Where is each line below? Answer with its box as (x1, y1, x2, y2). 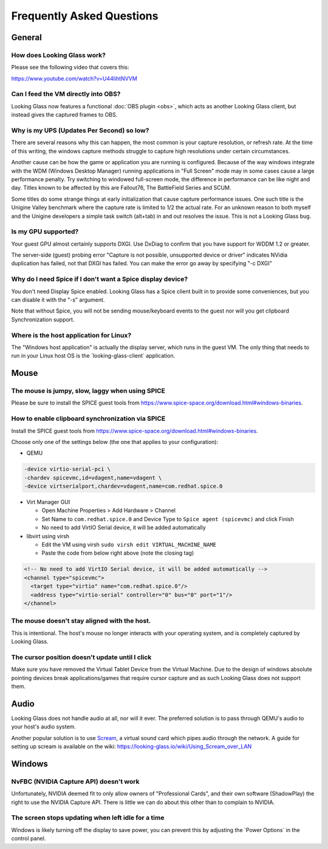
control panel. (11, 835, 46, 842)
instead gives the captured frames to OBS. (11, 111, 118, 119)
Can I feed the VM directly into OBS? (11, 90, 121, 99)
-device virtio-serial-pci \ (24, 466, 111, 473)
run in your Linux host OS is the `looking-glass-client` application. (11, 352, 176, 359)
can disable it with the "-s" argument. (11, 296, 105, 303)
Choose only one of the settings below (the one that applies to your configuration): (11, 438, 219, 445)
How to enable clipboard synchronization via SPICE (11, 414, 166, 423)
